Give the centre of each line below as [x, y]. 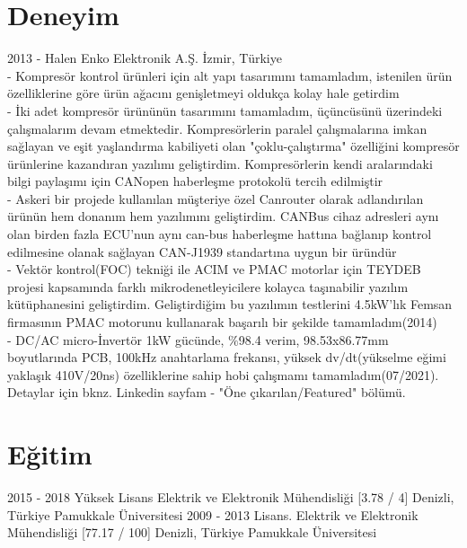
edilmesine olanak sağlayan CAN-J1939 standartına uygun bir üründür [202, 251]
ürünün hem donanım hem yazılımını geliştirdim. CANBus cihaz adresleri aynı [223, 216]
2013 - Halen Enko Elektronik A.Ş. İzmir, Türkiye [145, 58]
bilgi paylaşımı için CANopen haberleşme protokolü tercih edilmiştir [195, 181]
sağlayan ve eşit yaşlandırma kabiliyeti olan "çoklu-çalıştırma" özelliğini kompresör [233, 146]
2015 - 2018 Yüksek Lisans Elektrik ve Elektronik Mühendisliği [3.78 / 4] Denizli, [231, 497]
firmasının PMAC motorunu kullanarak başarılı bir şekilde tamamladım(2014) [222, 322]
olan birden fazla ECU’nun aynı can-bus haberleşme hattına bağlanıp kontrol [220, 234]
